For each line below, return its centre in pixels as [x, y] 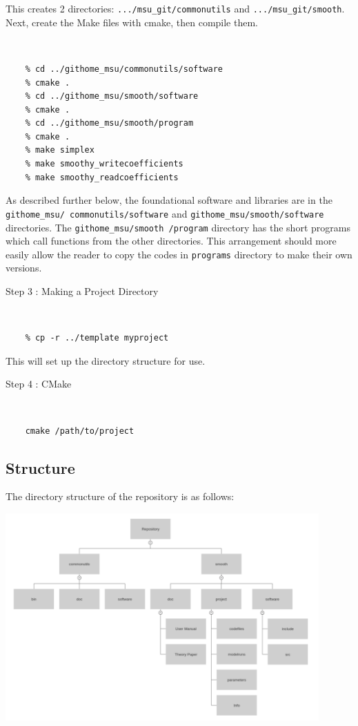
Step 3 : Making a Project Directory [82, 291]
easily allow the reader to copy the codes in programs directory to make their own [179, 254]
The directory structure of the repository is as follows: [120, 496]
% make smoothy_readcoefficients [102, 177]
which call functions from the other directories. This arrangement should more [171, 241]
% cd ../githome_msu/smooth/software [112, 96]
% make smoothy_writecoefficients [104, 164]
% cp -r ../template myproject [97, 338]
